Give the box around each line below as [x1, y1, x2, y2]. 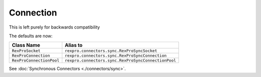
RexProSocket [12, 48, 41, 53]
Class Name [12, 42, 41, 48]
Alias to [64, 42, 83, 48]
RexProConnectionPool [12, 58, 60, 63]
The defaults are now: [9, 33, 53, 39]
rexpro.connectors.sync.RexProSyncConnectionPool [64, 58, 176, 63]
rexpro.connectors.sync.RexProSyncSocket [64, 48, 157, 53]
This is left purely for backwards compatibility [9, 24, 100, 30]
